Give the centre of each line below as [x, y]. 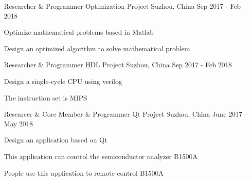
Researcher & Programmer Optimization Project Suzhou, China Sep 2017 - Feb [122, 6]
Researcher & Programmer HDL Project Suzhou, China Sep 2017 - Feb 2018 [118, 65]
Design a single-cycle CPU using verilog [63, 81]
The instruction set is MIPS [45, 97]
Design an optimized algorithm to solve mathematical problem [97, 48]
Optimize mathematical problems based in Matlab [79, 32]
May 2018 [18, 123]
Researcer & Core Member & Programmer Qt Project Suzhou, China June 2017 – [126, 114]
